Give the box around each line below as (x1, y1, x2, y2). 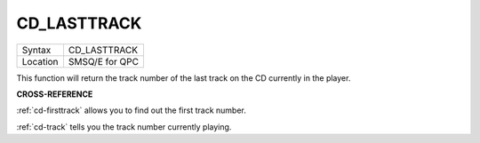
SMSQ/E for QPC (68, 55, 140, 68)
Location (21, 55, 59, 68)
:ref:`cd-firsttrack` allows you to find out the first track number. (16, 105, 246, 115)
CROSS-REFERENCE (16, 89, 93, 99)
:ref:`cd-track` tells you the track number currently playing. (16, 121, 232, 132)
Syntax (21, 44, 52, 56)
